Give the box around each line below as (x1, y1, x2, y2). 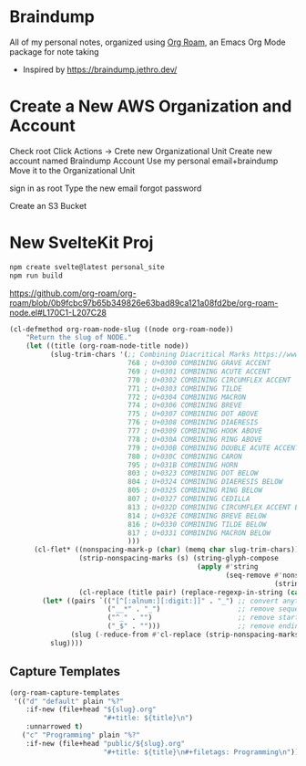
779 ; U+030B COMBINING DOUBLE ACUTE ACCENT (127, 443, 300, 453)
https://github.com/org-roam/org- (9, 288, 137, 299)
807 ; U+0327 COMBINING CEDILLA (127, 495, 250, 504)
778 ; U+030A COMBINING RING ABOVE (127, 435, 262, 444)
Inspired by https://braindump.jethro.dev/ (22, 64, 178, 75)
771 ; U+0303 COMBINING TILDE (127, 383, 243, 393)
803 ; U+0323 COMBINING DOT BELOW (127, 468, 259, 478)
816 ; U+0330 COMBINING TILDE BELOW (127, 519, 267, 529)
